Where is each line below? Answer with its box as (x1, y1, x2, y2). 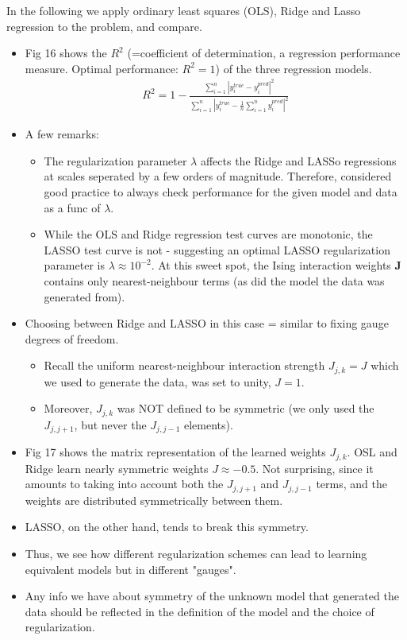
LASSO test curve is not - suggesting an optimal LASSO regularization (44, 241, 390, 258)
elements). (184, 416, 233, 432)
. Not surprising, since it (255, 460, 374, 476)
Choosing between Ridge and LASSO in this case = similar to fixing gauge (25, 315, 389, 332)
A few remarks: (25, 126, 99, 142)
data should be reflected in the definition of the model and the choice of (25, 603, 374, 619)
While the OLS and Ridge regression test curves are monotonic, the (44, 226, 373, 242)
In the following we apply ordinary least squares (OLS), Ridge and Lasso (6, 2, 361, 18)
